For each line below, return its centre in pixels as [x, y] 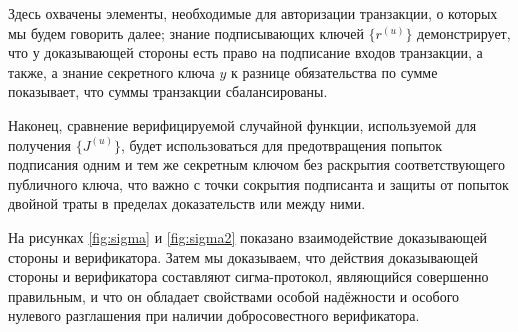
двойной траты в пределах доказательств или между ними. [187, 203]
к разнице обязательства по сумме [334, 71]
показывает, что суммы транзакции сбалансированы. [168, 91]
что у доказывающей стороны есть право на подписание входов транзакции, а [245, 52]
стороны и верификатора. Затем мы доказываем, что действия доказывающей [243, 256]
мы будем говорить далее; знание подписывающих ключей [186, 32]
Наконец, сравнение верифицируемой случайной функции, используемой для [242, 124]
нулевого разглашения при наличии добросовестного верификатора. [214, 315]
